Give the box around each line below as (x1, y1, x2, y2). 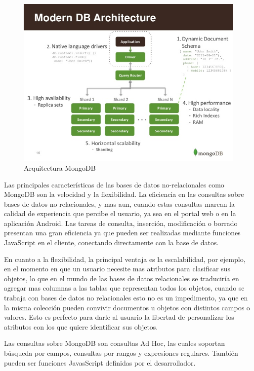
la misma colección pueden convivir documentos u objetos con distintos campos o (4, 302, 250, 312)
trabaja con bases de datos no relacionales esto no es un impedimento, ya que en (4, 293, 248, 303)
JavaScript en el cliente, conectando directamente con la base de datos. (4, 237, 219, 248)
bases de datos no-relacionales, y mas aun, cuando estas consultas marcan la (4, 198, 235, 209)
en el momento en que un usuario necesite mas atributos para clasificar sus (4, 263, 230, 274)
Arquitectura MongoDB (24, 162, 96, 173)
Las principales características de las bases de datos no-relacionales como (4, 179, 224, 189)
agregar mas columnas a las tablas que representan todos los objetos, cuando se (4, 283, 245, 293)
